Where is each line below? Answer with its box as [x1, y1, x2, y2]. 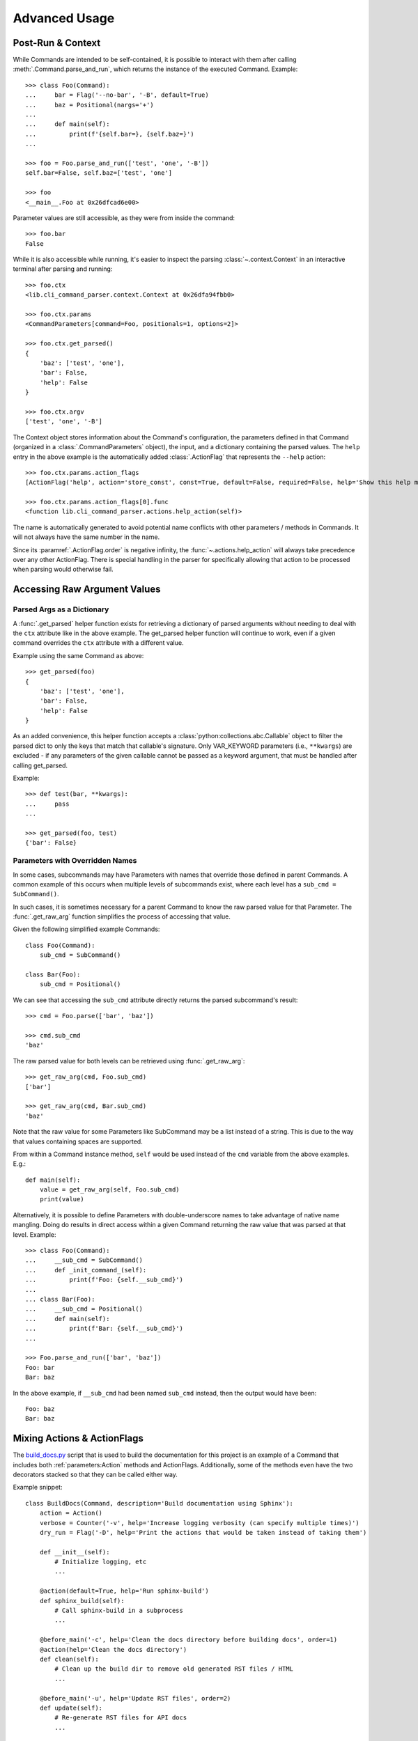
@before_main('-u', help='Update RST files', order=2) [39, 1694, 231, 1702]
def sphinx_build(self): [39, 1597, 125, 1605]
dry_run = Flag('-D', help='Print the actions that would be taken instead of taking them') [39, 1529, 367, 1536]
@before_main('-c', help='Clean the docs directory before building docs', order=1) [39, 1636, 338, 1644]
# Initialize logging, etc [54, 1558, 147, 1566]
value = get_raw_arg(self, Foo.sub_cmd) [39, 1186, 180, 1194]
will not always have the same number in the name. [13, 533, 160, 541]
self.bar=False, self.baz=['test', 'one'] [25, 169, 173, 177]
